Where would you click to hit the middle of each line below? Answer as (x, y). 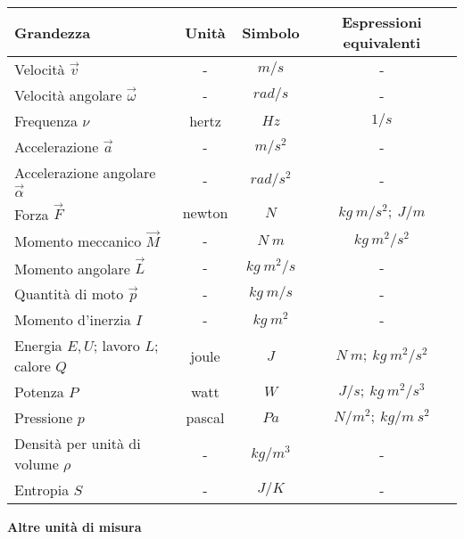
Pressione (44, 418)
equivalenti (382, 42)
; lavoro (116, 346)
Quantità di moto (69, 294)
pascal (205, 418)
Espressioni (381, 22)
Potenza (39, 392)
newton (205, 213)
